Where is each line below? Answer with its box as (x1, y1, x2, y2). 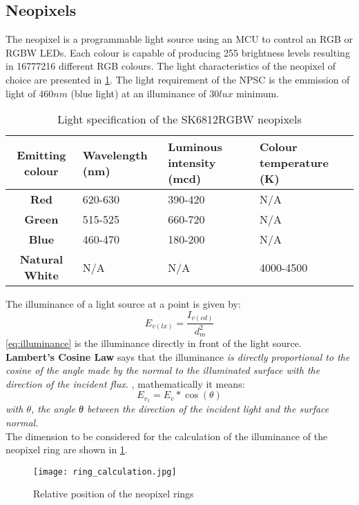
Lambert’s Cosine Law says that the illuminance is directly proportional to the (6, 349, 350, 364)
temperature (259, 155, 329, 171)
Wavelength (82, 146, 148, 163)
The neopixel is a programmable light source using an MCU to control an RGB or (6, 32, 353, 46)
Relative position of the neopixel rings (33, 486, 194, 501)
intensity (168, 155, 216, 171)
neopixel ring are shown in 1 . (6, 442, 128, 457)
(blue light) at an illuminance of (70, 86, 206, 100)
